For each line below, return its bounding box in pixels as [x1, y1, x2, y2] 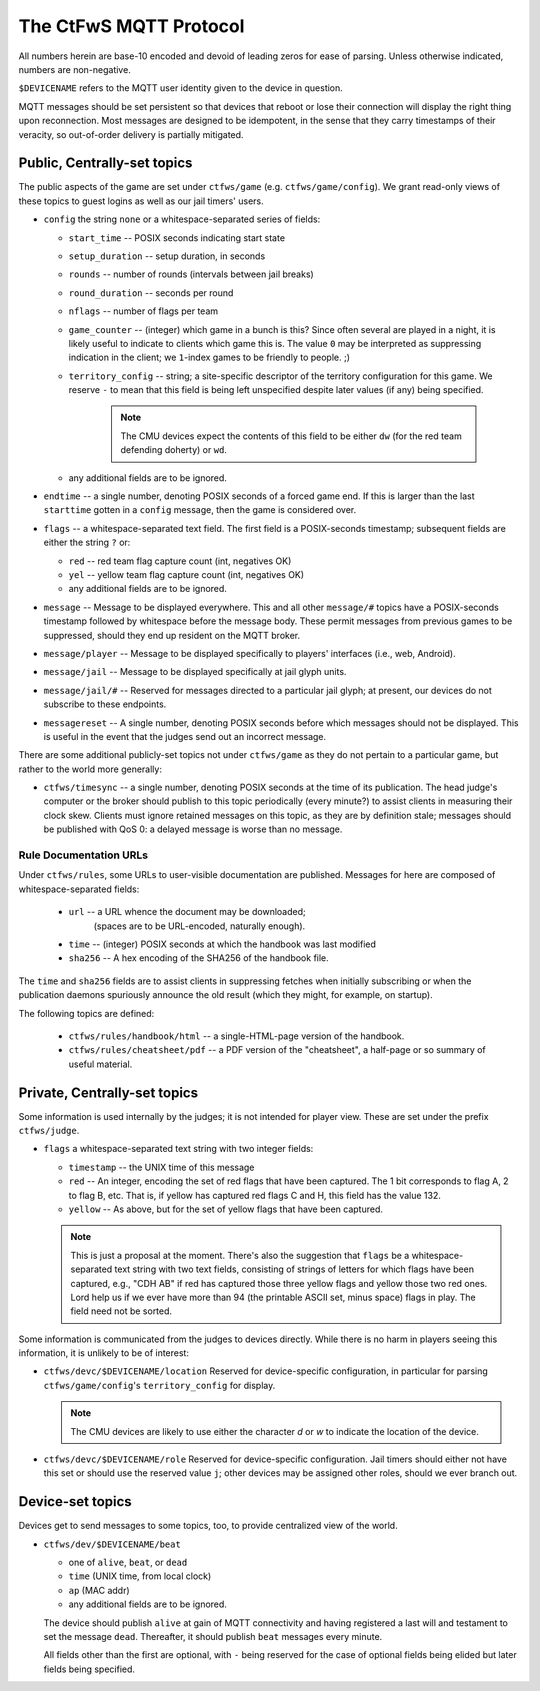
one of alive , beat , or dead [68, 1556, 188, 1569]
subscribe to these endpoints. [43, 698, 167, 710]
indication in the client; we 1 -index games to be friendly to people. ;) [68, 351, 350, 364]
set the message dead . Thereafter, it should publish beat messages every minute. [43, 1631, 383, 1643]
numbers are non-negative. [18, 63, 132, 75]
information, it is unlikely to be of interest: [18, 1347, 190, 1359]
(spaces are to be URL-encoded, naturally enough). [93, 920, 306, 932]
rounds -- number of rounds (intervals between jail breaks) [68, 268, 314, 280]
